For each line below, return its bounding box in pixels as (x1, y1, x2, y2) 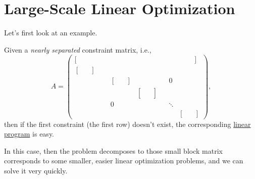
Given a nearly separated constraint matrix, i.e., (4, 44, 151, 55)
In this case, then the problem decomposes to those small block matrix (4, 145, 223, 156)
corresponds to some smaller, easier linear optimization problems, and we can (4, 155, 243, 166)
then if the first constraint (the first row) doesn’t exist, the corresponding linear (4, 118, 251, 129)
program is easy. (4, 128, 55, 139)
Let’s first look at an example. (4, 27, 97, 38)
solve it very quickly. (4, 165, 68, 175)
